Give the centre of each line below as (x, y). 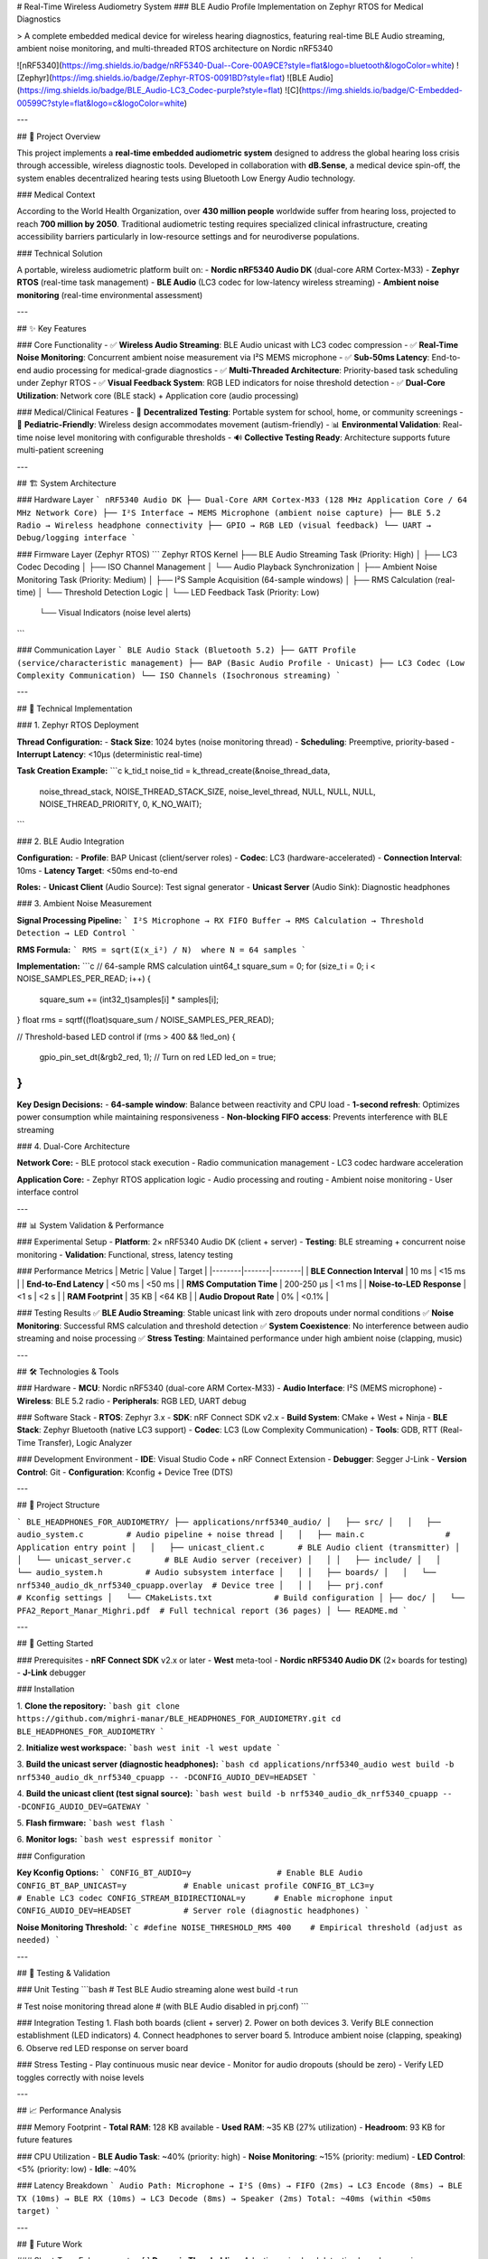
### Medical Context (56, 195)
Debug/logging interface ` (76, 538)
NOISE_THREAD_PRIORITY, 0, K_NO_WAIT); (121, 804)
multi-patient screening (60, 450)
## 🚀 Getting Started (55, 1644)
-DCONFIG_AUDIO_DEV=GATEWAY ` (84, 1806)
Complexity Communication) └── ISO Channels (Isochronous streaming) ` (179, 675)
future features (44, 2140)
